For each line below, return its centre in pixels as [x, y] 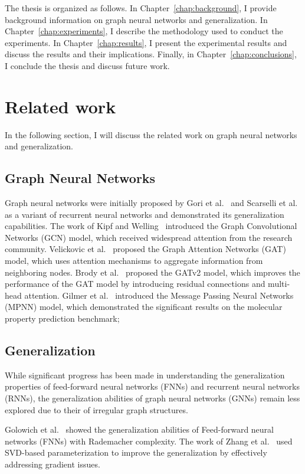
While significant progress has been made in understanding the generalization [145, 375]
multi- [279, 284]
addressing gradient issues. [53, 464]
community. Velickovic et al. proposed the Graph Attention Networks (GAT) [145, 249]
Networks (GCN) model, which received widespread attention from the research [149, 237]
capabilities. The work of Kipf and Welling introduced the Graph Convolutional [151, 226]
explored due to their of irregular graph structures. [96, 409]
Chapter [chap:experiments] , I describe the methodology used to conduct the [144, 31]
